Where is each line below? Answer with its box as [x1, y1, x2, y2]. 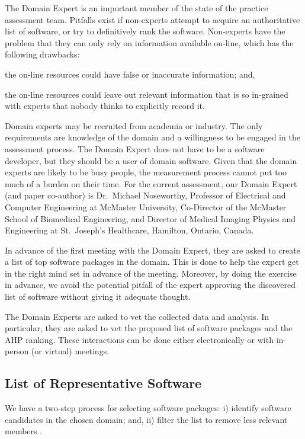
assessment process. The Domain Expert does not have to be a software [5, 142, 265, 155]
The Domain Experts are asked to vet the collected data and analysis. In [5, 310, 269, 322]
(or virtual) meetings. [31, 345, 110, 357]
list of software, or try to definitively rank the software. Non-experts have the [5, 25, 285, 37]
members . [5, 425, 43, 437]
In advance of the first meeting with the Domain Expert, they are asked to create [5, 243, 300, 256]
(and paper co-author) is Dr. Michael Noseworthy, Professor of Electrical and [5, 189, 286, 201]
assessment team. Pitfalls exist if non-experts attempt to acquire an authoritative [5, 13, 300, 25]
